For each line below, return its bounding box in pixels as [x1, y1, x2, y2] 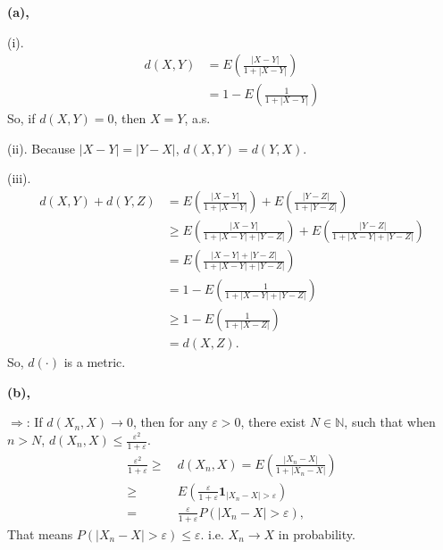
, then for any [132, 412, 208, 431]
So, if [7, 109, 36, 128]
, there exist [240, 412, 306, 431]
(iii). [7, 169, 31, 187]
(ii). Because [7, 138, 76, 157]
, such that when [344, 412, 436, 431]
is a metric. [63, 353, 126, 371]
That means [7, 524, 73, 543]
